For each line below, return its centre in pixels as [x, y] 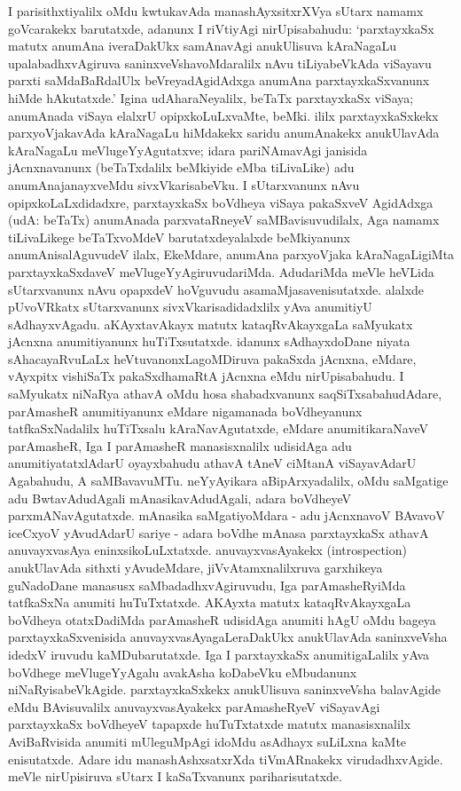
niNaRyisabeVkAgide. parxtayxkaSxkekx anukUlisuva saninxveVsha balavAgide [224, 689]
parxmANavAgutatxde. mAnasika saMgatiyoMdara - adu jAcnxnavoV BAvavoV [227, 515]
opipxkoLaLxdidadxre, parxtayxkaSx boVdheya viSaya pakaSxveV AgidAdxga [221, 202]
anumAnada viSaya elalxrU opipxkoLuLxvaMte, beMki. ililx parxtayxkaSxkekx [223, 115]
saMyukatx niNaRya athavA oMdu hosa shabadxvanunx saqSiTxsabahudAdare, [225, 394]
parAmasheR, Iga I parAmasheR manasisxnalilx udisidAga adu [180, 445]
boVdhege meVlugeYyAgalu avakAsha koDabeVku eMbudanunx [183, 672]
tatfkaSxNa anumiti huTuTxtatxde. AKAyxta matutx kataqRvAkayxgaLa [210, 602]
